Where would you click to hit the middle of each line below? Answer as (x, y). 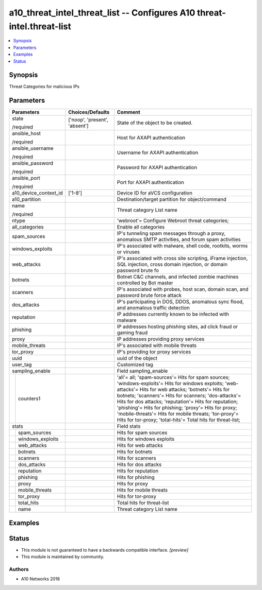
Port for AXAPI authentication (150, 182)
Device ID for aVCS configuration (155, 193)
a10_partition (26, 199)
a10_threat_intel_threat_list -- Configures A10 (102, 13)
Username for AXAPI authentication (157, 153)
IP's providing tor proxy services (154, 352)
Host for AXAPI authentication (151, 138)
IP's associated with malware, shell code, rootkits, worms (182, 246)
